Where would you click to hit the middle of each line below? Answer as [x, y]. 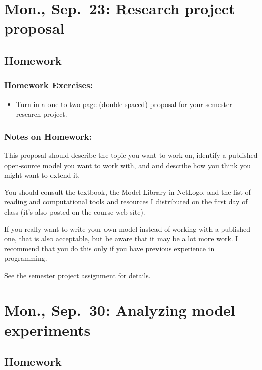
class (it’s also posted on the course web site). [75, 211]
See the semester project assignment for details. [77, 275]
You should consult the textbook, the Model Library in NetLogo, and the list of [127, 192]
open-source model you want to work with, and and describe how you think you [128, 165]
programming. [26, 258]
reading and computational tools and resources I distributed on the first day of [126, 202]
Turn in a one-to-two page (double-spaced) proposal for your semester [124, 104]
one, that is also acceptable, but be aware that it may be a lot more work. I [121, 239]
